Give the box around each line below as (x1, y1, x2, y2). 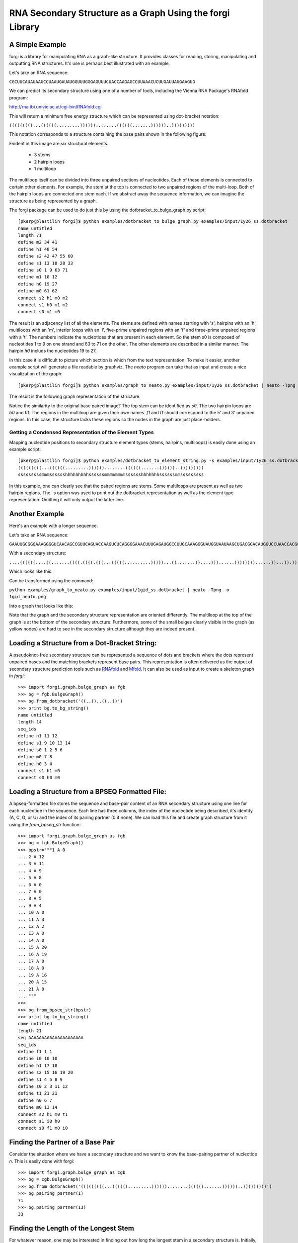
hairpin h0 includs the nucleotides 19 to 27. (9, 348, 97, 354)
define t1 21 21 (18, 1090, 58, 1096)
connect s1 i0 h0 (18, 1118, 60, 1124)
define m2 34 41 (18, 239, 58, 245)
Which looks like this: (9, 568, 53, 574)
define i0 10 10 (18, 1056, 58, 1062)
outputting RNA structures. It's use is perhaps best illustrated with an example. (9, 60, 170, 67)
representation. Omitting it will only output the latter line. (9, 497, 124, 503)
